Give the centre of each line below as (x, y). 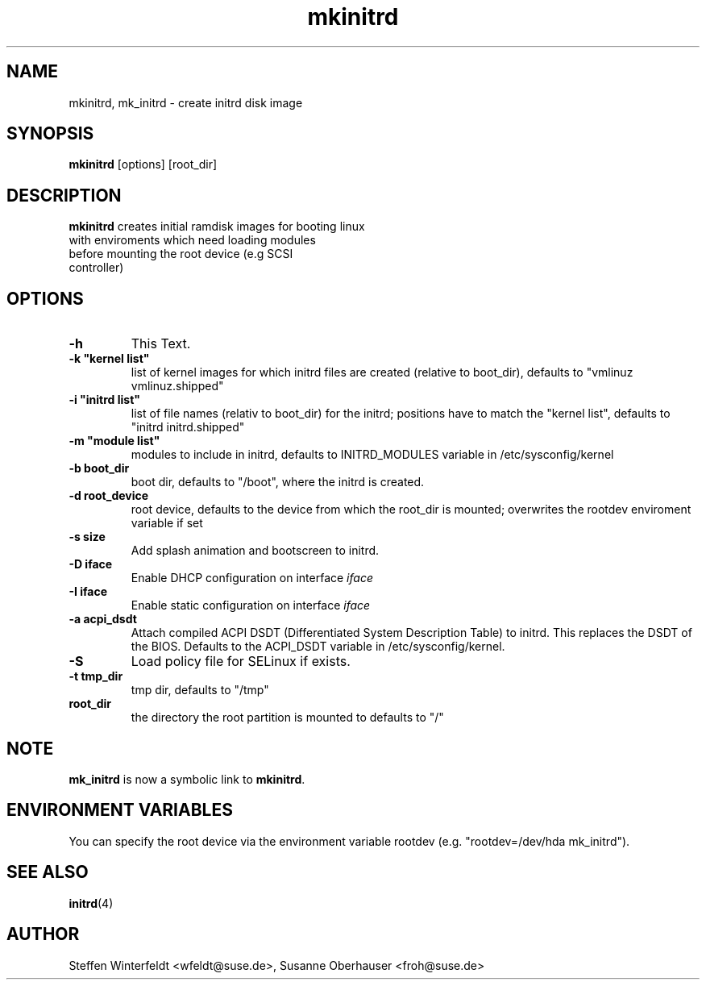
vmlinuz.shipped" (177, 386)
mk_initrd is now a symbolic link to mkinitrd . (187, 779)
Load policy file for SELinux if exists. (241, 661)
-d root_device (109, 496)
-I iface (88, 592)
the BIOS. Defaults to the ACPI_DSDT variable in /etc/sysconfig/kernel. (318, 647)
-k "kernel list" (109, 359)
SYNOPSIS (50, 134)
